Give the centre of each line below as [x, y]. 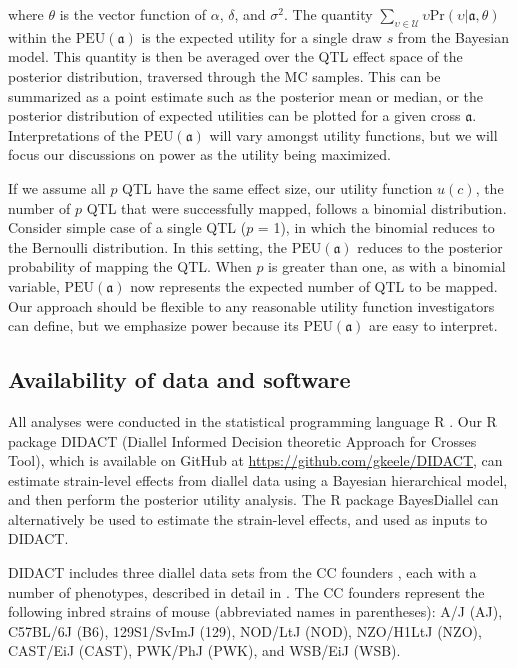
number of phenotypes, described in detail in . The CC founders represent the [246, 591]
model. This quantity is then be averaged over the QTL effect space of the [235, 56]
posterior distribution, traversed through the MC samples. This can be [224, 75]
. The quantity [328, 14]
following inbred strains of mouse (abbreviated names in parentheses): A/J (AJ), [255, 611]
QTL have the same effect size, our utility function [277, 187]
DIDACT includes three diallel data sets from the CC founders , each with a [242, 572]
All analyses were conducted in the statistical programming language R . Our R [252, 420]
